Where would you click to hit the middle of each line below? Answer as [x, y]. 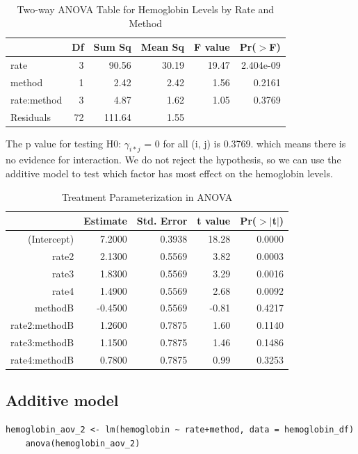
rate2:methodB [42, 325]
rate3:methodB [42, 342]
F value [212, 47]
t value [214, 221]
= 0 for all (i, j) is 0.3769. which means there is [245, 143]
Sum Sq [112, 47]
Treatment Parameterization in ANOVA [147, 196]
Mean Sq [162, 47]
